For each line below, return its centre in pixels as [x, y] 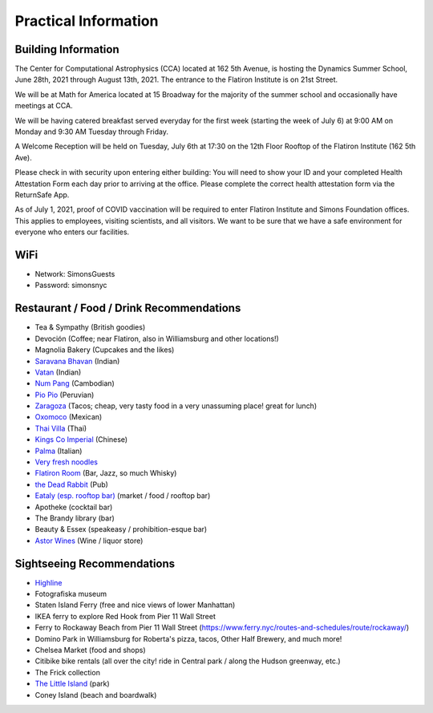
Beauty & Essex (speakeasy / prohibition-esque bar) [121, 529]
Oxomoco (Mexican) [69, 417]
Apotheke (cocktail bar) [74, 507]
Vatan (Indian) [58, 372]
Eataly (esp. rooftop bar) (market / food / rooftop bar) [123, 496]
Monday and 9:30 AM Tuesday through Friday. [91, 132]
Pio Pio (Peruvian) [65, 395]
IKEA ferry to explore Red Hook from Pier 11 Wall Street [125, 616]
